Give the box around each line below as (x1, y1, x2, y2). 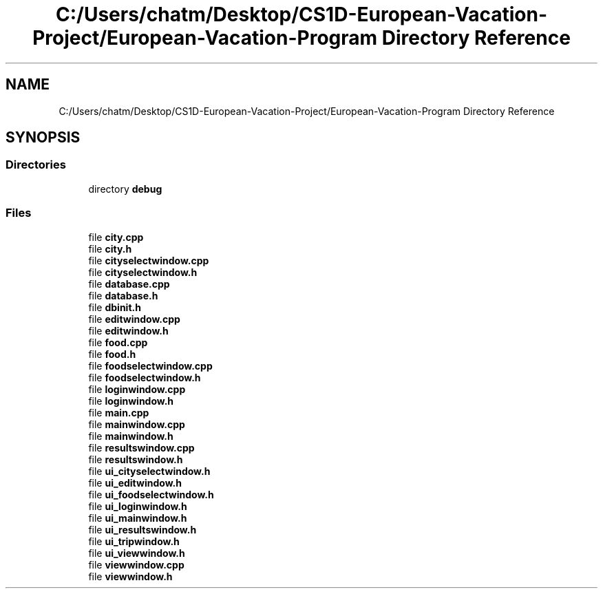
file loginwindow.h (88, 394, 174, 407)
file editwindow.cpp (88, 312, 180, 325)
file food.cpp (88, 336, 148, 348)
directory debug (88, 182, 162, 195)
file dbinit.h (88, 301, 141, 313)
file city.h (88, 242, 132, 255)
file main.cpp (88, 406, 149, 418)
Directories (6, 158, 66, 172)
